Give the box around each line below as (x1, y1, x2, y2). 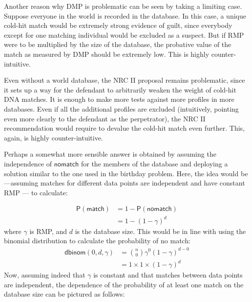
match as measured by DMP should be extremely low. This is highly (4, 48, 210, 59)
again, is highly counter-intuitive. (4, 132, 103, 142)
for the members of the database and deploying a (81, 158, 228, 168)
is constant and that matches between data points (93, 270, 243, 280)
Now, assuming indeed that (4, 270, 85, 280)
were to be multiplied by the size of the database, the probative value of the (4, 39, 231, 49)
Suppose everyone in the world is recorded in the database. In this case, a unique (4, 10, 246, 21)
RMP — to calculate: (4, 187, 68, 197)
